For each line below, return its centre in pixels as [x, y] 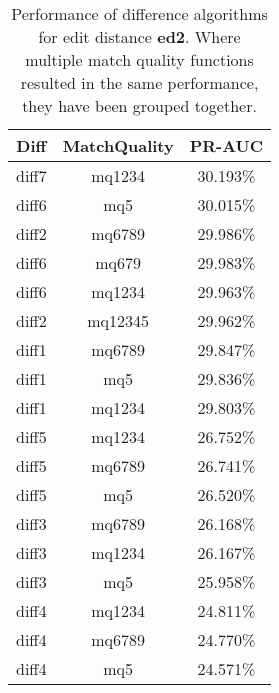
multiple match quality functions [139, 59]
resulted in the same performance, [139, 82]
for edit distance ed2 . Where [139, 36]
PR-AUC [226, 145]
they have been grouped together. [139, 105]
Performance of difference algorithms [139, 13]
